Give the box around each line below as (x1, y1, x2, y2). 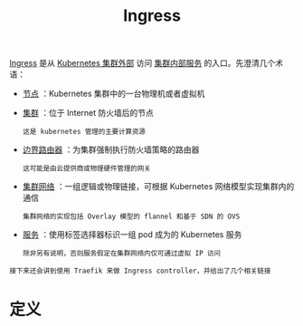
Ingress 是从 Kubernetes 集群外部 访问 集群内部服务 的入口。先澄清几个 (9, 58, 276, 69)
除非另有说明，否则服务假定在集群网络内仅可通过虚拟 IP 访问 (22, 249, 222, 258)
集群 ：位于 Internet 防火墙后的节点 (22, 108, 154, 119)
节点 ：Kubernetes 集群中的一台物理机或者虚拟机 (22, 88, 205, 100)
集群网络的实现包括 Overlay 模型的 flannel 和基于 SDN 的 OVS (22, 212, 241, 222)
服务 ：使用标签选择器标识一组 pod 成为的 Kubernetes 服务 (22, 229, 242, 240)
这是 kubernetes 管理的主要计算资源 (22, 128, 147, 137)
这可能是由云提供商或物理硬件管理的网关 (22, 164, 151, 173)
